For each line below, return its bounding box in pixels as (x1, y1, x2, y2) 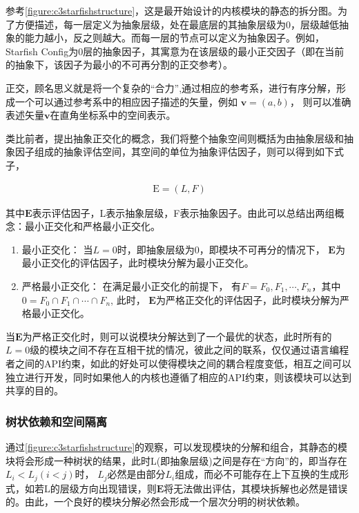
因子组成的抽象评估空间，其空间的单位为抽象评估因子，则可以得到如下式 (14, 144, 344, 159)
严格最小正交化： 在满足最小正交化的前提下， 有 (21, 278, 242, 293)
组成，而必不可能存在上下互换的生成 (175, 467, 340, 481)
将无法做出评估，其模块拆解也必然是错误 (164, 481, 348, 495)
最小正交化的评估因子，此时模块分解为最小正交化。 (21, 255, 254, 270)
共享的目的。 (6, 383, 64, 398)
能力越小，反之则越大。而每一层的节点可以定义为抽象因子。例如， (24, 30, 324, 45)
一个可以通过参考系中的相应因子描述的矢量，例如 (14, 94, 237, 108)
